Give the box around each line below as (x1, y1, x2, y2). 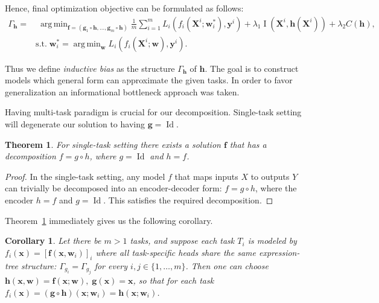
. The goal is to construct (205, 62, 299, 74)
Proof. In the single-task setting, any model (5, 170, 165, 182)
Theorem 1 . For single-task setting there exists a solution (5, 138, 221, 150)
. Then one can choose (185, 259, 269, 272)
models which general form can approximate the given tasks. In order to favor (5, 74, 293, 86)
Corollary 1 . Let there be (5, 234, 101, 247)
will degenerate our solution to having (5, 118, 145, 130)
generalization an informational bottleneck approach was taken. (5, 85, 240, 98)
